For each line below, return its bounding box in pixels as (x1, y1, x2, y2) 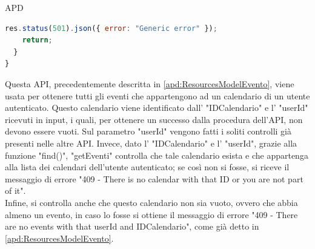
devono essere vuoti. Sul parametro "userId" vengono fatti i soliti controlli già (5, 125, 291, 138)
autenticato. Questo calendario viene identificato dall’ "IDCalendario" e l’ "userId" (5, 101, 308, 114)
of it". (5, 184, 26, 197)
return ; (22, 36, 53, 45)
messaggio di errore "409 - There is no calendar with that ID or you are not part (5, 172, 303, 185)
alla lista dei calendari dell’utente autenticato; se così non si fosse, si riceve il (5, 161, 290, 173)
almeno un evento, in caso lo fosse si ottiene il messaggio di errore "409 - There (5, 208, 298, 221)
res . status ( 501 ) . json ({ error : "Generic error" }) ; (5, 24, 217, 33)
